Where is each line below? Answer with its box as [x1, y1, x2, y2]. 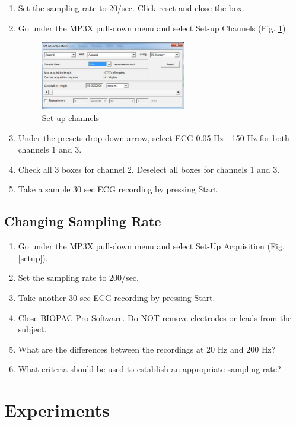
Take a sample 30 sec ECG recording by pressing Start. [18, 183, 219, 195]
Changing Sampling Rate [4, 212, 161, 230]
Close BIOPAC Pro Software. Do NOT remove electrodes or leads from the [18, 311, 292, 323]
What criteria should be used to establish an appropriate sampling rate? [18, 363, 281, 375]
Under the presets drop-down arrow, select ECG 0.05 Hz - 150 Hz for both [18, 131, 289, 144]
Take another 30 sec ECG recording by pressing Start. [18, 291, 215, 303]
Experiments [4, 398, 110, 422]
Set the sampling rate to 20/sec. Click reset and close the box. [18, 2, 244, 14]
